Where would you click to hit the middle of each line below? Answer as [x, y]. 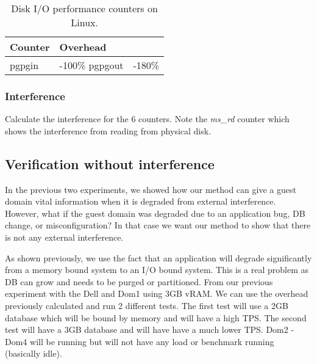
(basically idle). [34, 353]
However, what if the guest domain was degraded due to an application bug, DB [155, 213]
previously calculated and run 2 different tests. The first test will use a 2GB [147, 305]
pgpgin [24, 65]
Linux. [84, 22]
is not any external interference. [64, 237]
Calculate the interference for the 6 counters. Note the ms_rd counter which [147, 119]
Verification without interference [110, 163]
